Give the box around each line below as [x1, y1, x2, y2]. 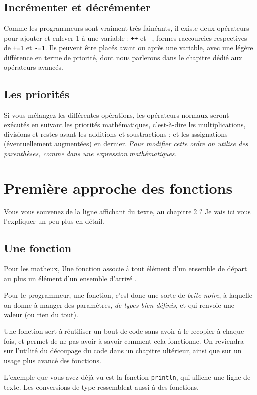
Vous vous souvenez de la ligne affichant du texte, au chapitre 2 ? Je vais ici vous [4, 206, 251, 216]
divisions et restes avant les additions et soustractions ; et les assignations [4, 129, 228, 139]
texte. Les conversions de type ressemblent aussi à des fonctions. [4, 381, 199, 392]
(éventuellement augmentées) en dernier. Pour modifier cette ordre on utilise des [4, 138, 248, 149]
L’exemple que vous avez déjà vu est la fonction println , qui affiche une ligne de [4, 372, 251, 382]
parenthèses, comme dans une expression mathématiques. [4, 148, 177, 158]
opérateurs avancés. [4, 62, 63, 72]
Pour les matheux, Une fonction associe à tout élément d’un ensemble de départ [4, 263, 247, 273]
